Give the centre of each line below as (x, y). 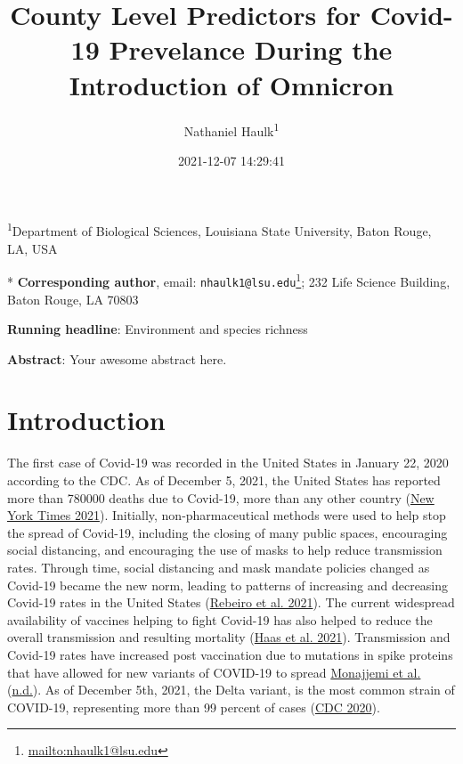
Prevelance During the (251, 49)
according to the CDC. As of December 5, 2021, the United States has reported (224, 480)
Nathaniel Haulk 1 (231, 129)
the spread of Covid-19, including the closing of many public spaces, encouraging (227, 532)
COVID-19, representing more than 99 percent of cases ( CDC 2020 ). (194, 707)
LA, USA (32, 248)
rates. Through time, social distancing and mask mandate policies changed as (219, 567)
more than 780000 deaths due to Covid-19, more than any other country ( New (221, 497)
